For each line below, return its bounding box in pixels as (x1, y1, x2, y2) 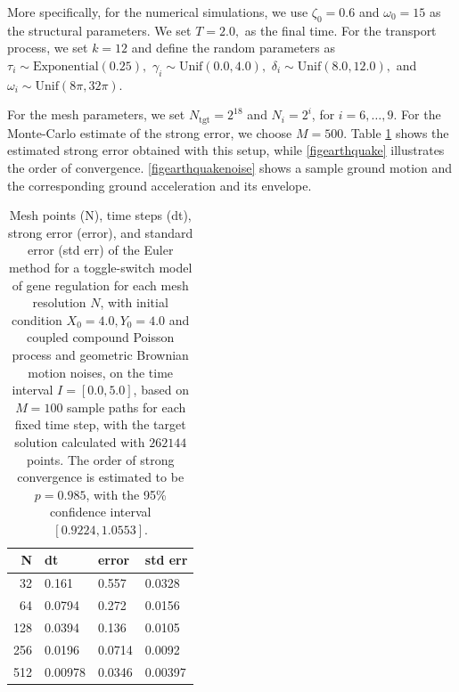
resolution (32, 293, 86, 312)
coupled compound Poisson (27, 328, 175, 346)
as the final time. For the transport (244, 20, 437, 39)
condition (12, 310, 62, 329)
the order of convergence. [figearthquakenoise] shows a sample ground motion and (7, 159, 453, 177)
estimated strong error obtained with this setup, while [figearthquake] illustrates (7, 141, 445, 159)
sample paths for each (67, 397, 186, 416)
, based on (133, 380, 189, 399)
